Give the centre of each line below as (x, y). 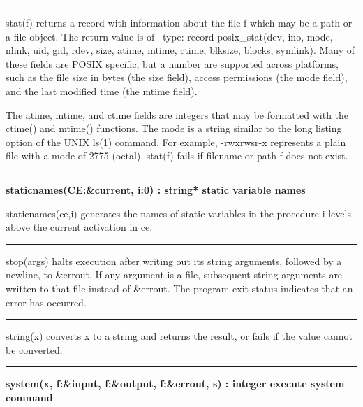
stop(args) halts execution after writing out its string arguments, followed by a (174, 260)
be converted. (34, 349)
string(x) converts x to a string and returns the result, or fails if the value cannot (179, 336)
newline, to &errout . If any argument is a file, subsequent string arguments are (174, 274)
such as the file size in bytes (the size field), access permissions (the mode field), (177, 77)
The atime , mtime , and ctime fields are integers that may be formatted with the (177, 114)
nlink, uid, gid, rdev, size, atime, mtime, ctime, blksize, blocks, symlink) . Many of (180, 50)
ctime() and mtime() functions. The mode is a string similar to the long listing (174, 128)
